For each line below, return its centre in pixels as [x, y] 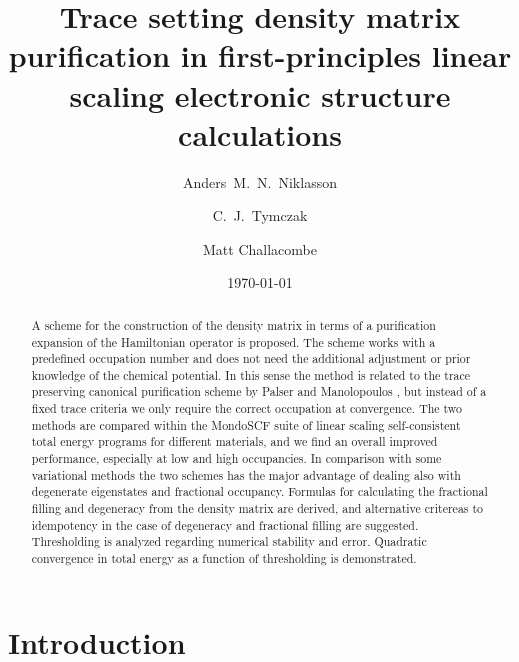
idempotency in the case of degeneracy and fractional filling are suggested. [225, 524]
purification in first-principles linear [260, 55]
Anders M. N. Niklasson [260, 181]
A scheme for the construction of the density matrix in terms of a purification [233, 324]
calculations [260, 133]
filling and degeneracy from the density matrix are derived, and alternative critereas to [257, 508]
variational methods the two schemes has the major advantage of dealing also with [246, 474]
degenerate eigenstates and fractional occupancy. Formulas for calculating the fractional [259, 491]
